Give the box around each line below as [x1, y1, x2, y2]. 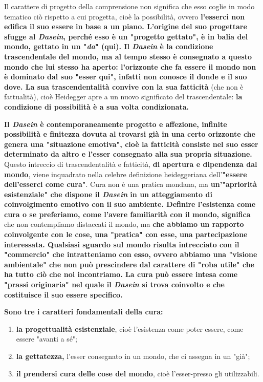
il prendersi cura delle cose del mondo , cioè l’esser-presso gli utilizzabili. [16, 368, 259, 378]
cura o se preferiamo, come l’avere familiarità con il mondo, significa [4, 208, 251, 219]
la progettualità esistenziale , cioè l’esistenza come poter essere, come [16, 323, 244, 334]
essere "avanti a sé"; [16, 333, 77, 344]
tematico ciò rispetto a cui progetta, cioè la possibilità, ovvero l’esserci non [4, 11, 245, 22]
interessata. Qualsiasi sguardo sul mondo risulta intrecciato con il [4, 239, 239, 249]
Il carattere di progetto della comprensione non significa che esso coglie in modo [4, 1, 255, 11]
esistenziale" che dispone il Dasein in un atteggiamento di [4, 188, 212, 199]
